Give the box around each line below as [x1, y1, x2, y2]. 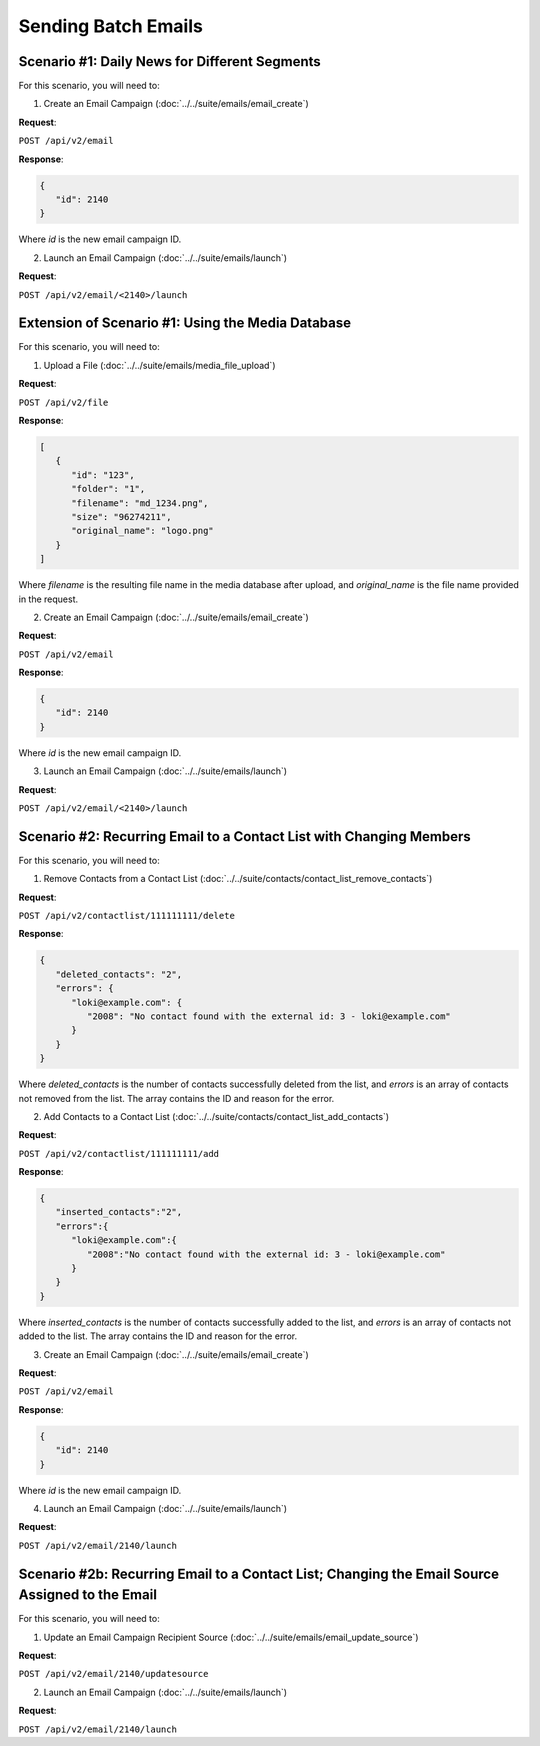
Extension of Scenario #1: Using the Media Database [18, 315, 352, 332]
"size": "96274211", [71, 511, 172, 522]
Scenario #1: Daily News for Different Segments [18, 53, 322, 70]
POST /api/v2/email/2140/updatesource [18, 1668, 209, 1680]
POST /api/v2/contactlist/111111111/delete [18, 910, 235, 922]
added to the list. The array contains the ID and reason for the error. [18, 1330, 298, 1342]
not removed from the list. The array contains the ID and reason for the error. [18, 1092, 335, 1104]
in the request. [18, 593, 79, 605]
